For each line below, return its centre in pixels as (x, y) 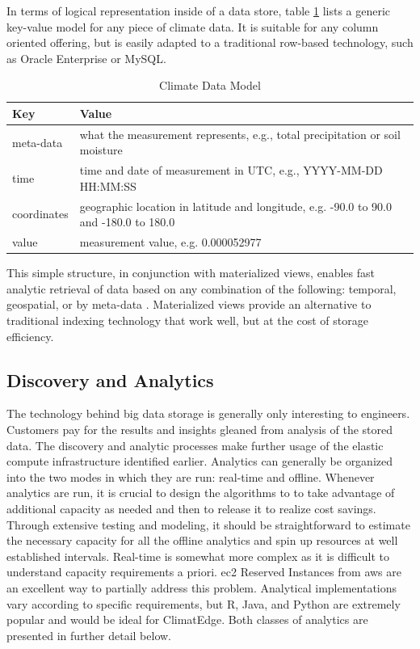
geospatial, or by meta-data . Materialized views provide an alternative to (189, 304)
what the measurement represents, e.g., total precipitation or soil (240, 134)
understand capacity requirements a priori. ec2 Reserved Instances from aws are (204, 572)
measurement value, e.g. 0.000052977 (170, 242)
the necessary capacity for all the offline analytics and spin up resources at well (202, 540)
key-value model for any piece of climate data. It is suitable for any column (193, 26)
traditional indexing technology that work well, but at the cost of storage (187, 320)
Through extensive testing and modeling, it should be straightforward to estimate (208, 524)
